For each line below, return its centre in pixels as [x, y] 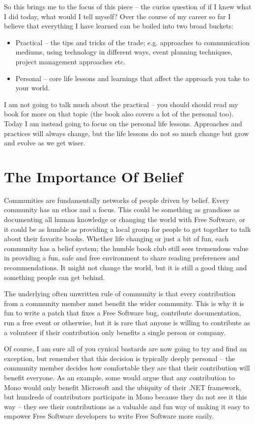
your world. [33, 88]
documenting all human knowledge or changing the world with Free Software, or [125, 219]
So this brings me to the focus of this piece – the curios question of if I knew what [128, 6]
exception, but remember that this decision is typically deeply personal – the [120, 358]
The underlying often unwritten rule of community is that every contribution [120, 294]
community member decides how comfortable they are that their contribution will [127, 368]
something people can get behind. [55, 277]
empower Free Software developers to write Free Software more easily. [109, 416]
